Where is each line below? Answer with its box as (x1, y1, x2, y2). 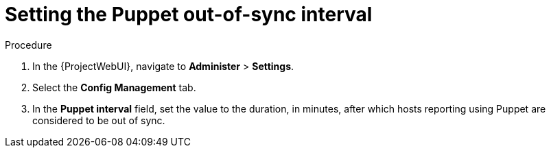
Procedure (5, 38, 52, 51)
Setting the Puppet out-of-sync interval (5, 3, 373, 26)
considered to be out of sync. (32, 114, 165, 126)
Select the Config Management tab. (32, 81, 196, 93)
